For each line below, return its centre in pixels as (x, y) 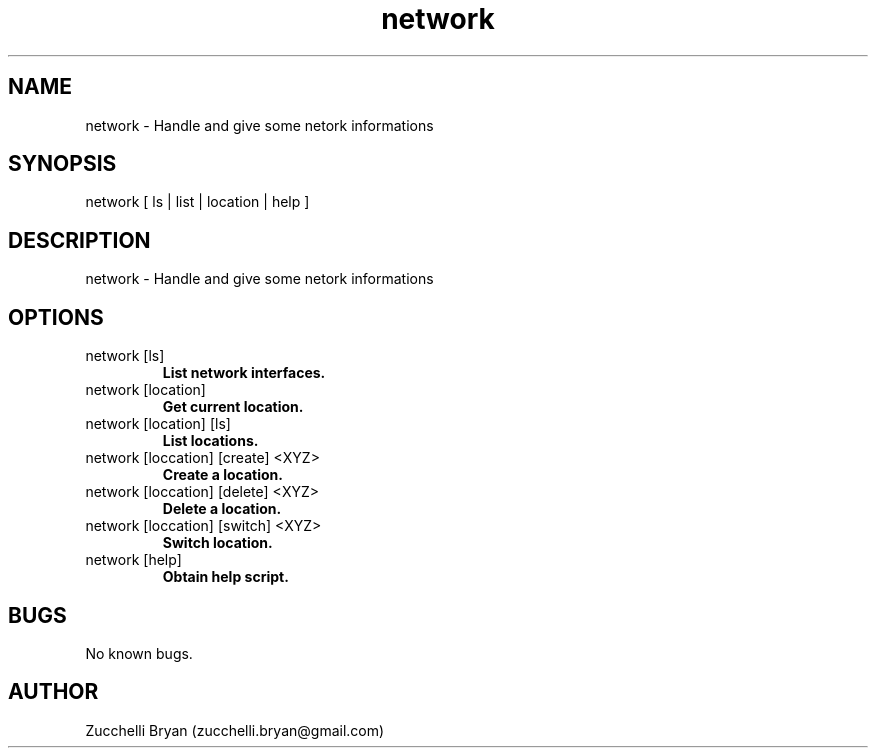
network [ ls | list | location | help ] (197, 202)
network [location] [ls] (158, 424)
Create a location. (222, 475)
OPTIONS (56, 317)
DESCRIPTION (79, 240)
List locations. (210, 441)
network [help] (133, 560)
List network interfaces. (244, 373)
